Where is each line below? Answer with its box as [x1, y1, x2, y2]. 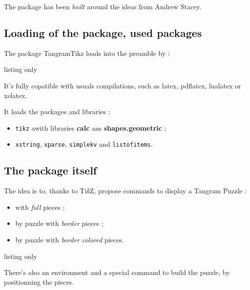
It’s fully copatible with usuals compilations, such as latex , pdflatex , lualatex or [4, 80, 241, 90]
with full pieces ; [15, 202, 65, 212]
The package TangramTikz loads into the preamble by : [4, 48, 170, 58]
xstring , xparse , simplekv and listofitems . [15, 139, 153, 149]
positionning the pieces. [4, 276, 74, 287]
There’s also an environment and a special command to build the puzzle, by [4, 267, 230, 277]
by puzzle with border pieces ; [15, 218, 104, 228]
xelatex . [4, 90, 27, 100]
